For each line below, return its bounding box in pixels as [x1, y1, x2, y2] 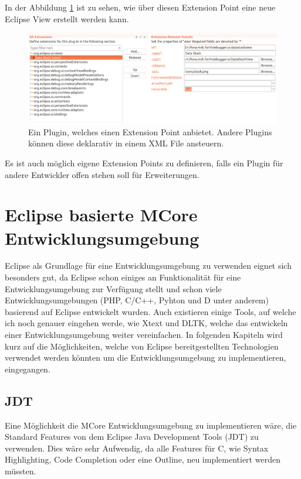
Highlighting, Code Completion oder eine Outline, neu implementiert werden [5, 453, 280, 466]
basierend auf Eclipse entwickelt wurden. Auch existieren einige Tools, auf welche [5, 305, 296, 317]
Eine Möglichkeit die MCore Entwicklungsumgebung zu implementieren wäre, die [5, 419, 297, 431]
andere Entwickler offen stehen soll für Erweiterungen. [5, 168, 199, 180]
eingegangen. [5, 362, 50, 375]
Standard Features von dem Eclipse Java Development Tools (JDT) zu [5, 430, 259, 443]
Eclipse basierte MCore [5, 203, 198, 227]
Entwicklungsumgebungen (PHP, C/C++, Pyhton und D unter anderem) [5, 294, 269, 306]
